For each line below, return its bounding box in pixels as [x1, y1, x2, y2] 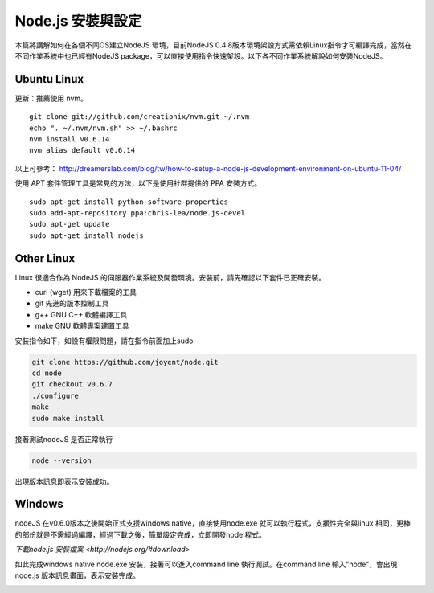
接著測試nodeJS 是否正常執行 [14, 434, 113, 444]
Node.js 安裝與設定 [14, 12, 142, 30]
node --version [31, 456, 92, 465]
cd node [31, 368, 62, 378]
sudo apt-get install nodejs [29, 231, 144, 240]
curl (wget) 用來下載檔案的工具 [35, 288, 137, 297]
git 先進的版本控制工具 [35, 298, 109, 309]
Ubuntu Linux [14, 72, 84, 86]
